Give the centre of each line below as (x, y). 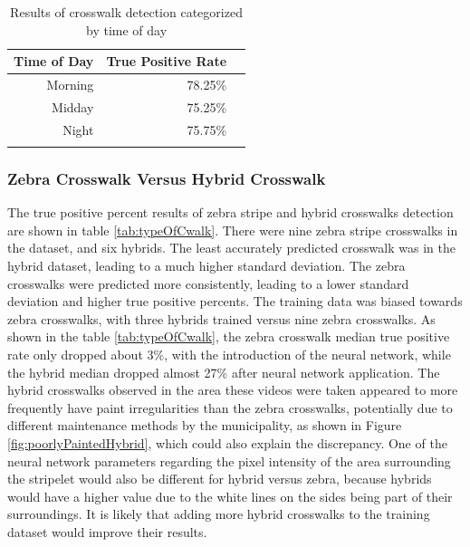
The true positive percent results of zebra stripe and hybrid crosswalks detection (230, 212)
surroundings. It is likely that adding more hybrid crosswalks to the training (219, 514)
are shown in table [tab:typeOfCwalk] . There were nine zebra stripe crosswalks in (233, 230)
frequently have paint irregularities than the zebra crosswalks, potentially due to (230, 407)
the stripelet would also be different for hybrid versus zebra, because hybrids (220, 479)
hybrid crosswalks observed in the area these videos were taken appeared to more (233, 390)
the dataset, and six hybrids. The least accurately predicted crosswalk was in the (231, 248)
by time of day (126, 29)
